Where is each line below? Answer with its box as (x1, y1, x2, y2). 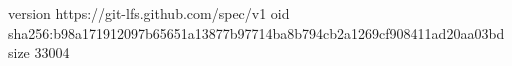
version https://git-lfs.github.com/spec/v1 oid (8, 3, 290, 23)
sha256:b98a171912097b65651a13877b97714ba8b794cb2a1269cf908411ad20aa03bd (8, 22, 505, 43)
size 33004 (8, 42, 70, 63)
